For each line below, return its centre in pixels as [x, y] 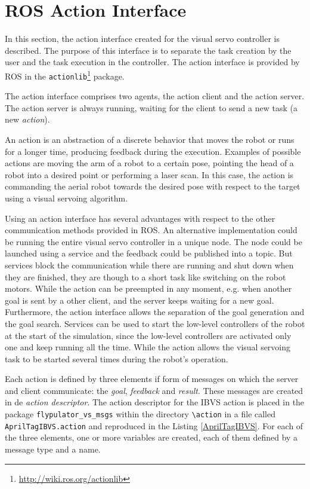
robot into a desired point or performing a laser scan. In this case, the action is [149, 174]
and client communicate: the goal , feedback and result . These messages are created [154, 390]
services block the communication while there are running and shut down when [149, 265]
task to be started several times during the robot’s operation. [117, 358]
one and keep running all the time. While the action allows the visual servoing [148, 347]
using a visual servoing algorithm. [66, 198]
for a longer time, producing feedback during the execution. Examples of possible [153, 151]
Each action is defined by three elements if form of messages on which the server [152, 379]
